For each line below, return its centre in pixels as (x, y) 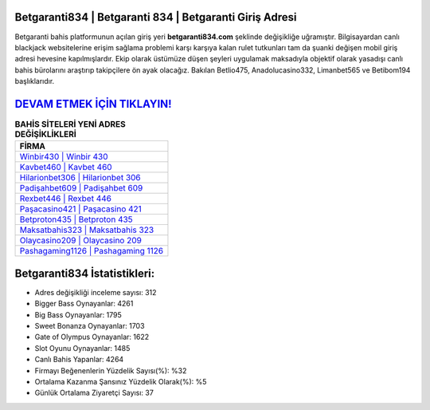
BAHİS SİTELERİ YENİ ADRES (70, 124)
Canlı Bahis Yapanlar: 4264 (79, 360)
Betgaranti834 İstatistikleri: (85, 273)
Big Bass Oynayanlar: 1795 (78, 314)
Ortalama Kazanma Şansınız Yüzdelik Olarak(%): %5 (121, 382)
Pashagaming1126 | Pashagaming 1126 (92, 251)
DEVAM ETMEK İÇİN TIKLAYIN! (93, 104)
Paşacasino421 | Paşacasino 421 (81, 209)
